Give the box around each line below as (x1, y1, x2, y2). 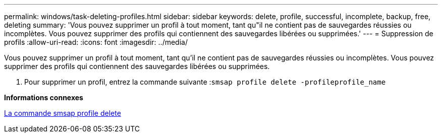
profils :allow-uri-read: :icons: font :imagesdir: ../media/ (4, 38, 188, 46)
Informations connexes (4, 93, 83, 102)
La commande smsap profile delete (4, 109, 121, 117)
